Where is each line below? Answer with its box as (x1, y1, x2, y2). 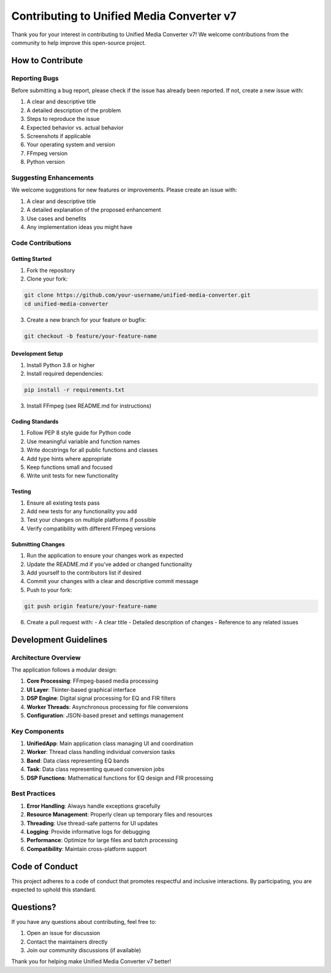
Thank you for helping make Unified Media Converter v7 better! (11, 958, 172, 965)
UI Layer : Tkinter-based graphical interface (26, 686, 136, 693)
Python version (26, 158, 65, 166)
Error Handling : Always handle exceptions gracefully (26, 802, 161, 810)
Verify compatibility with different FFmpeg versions (26, 525, 156, 532)
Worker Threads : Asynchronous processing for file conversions (26, 703, 189, 710)
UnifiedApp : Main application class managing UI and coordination (26, 740, 194, 747)
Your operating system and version (26, 141, 115, 149)
